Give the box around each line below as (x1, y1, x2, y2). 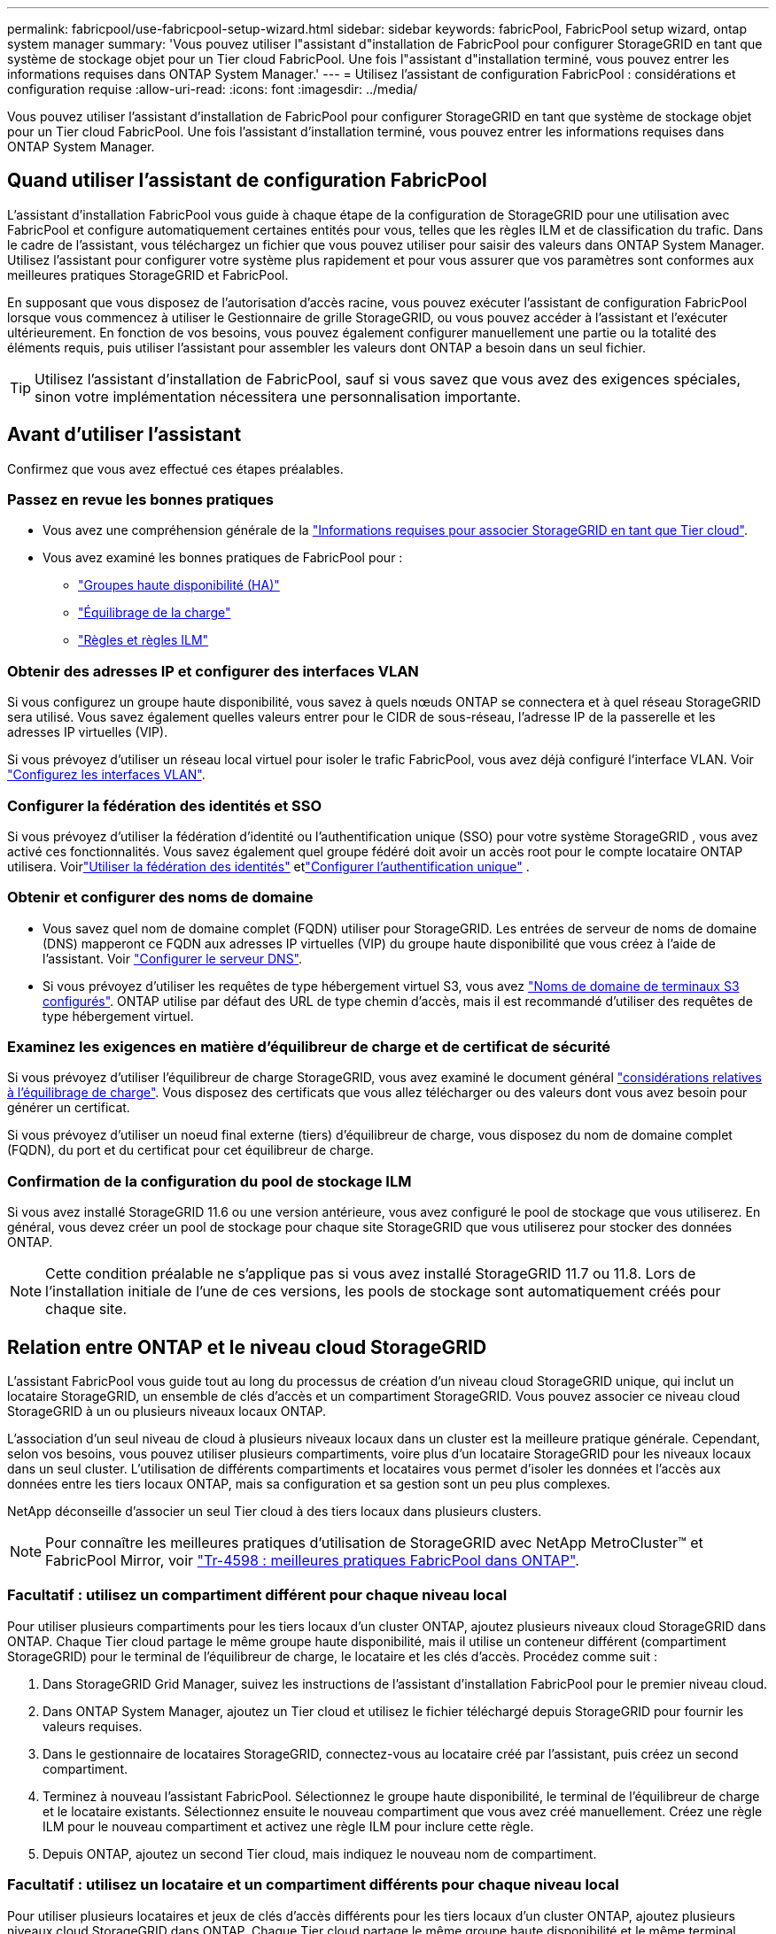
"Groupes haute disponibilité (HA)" (78, 577, 280, 593)
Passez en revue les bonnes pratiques (7, 491, 274, 509)
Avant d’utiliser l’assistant (7, 423, 242, 446)
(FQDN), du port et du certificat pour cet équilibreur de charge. (7, 1142, 374, 1158)
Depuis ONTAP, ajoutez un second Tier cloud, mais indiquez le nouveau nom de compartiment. (43, 1845, 597, 1861)
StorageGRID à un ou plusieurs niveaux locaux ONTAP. (7, 1404, 327, 1420)
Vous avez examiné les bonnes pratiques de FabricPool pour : (43, 550, 403, 566)
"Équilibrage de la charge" (78, 605, 231, 621)
